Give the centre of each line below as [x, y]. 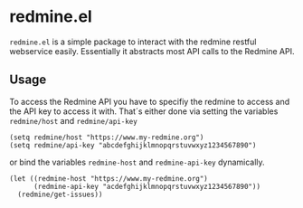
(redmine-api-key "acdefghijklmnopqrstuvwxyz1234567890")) [147, 186]
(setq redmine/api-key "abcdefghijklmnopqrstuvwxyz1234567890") [133, 145]
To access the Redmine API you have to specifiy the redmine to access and [150, 101]
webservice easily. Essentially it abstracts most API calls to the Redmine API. [152, 51]
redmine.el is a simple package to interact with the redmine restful [133, 42]
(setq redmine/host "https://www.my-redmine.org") [107, 137]
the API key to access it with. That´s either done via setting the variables [144, 111]
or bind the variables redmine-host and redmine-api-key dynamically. [137, 162]
